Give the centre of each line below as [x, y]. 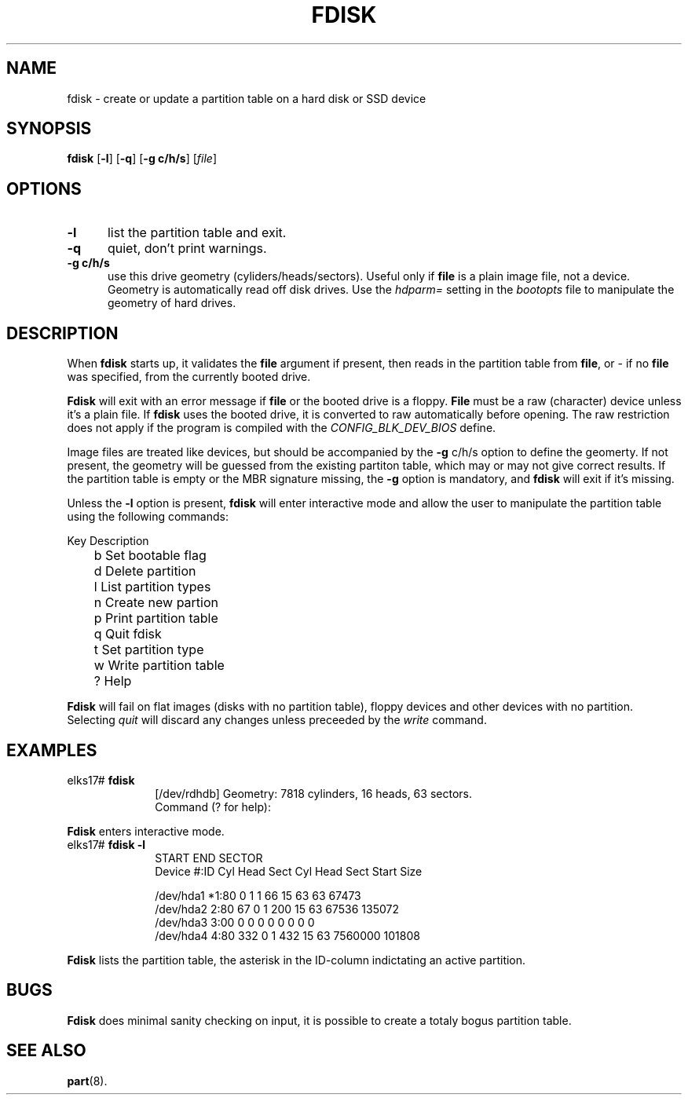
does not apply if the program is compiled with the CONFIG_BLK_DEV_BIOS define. [282, 428]
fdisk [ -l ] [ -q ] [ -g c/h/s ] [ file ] [142, 159]
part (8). [87, 1081]
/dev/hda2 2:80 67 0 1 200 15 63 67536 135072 [277, 909]
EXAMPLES [52, 750]
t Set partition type [149, 650]
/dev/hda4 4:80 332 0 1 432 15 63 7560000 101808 [287, 935]
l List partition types [152, 587]
